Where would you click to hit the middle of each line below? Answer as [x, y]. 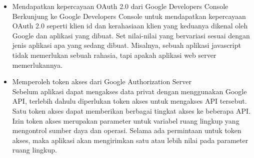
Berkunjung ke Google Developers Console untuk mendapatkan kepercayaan [129, 16]
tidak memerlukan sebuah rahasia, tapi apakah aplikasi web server [114, 55]
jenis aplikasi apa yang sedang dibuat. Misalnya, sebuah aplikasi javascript [126, 45]
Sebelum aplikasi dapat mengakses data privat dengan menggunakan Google [129, 91]
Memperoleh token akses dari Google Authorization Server [102, 81]
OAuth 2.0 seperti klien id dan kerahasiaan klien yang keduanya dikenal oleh [130, 26]
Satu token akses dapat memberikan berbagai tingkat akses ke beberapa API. [131, 110]
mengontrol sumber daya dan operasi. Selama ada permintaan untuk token [127, 130]
